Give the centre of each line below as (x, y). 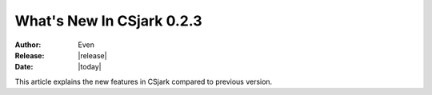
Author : (28, 45)
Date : (24, 67)
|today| (90, 67)
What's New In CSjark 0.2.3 (109, 21)
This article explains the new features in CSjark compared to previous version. (144, 81)
